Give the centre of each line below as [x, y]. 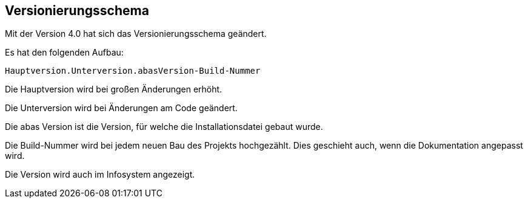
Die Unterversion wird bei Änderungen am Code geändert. [121, 108]
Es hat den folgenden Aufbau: [64, 53]
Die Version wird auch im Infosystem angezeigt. [100, 175]
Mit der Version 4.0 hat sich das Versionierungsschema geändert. [136, 34]
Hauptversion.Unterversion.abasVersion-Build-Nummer [133, 71]
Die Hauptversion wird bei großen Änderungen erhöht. [114, 89]
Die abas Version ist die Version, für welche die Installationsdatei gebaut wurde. [164, 127]
